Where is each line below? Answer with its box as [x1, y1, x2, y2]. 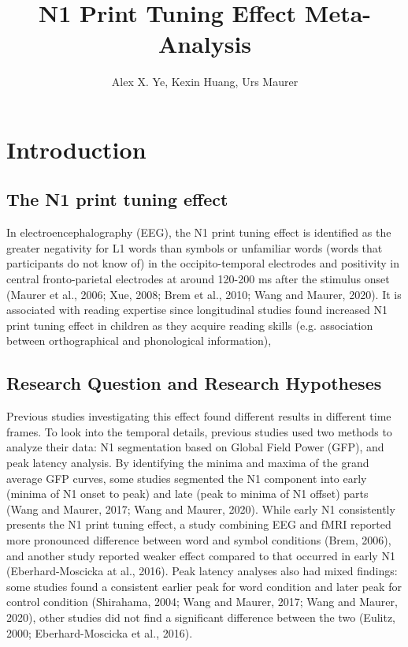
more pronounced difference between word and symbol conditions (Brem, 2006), [6, 532, 391, 548]
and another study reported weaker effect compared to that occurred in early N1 [6, 547, 395, 563]
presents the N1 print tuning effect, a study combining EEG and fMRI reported [6, 516, 391, 533]
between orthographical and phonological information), [6, 332, 272, 349]
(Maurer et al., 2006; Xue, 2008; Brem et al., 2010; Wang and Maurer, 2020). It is [6, 286, 402, 302]
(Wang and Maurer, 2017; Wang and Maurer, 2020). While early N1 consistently [6, 500, 395, 517]
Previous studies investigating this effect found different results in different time [6, 408, 391, 424]
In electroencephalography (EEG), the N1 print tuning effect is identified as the [6, 224, 391, 241]
